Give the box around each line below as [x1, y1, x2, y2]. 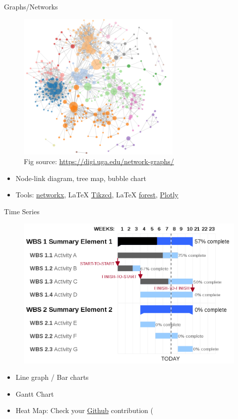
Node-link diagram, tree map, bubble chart [15, 173, 146, 183]
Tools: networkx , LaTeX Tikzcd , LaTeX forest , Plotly [15, 189, 178, 200]
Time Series [4, 206, 40, 216]
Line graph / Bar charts [15, 372, 89, 382]
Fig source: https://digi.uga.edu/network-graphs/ [24, 156, 174, 167]
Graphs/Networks [4, 1, 58, 11]
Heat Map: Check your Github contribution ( [15, 405, 153, 416]
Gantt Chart [15, 388, 54, 399]
